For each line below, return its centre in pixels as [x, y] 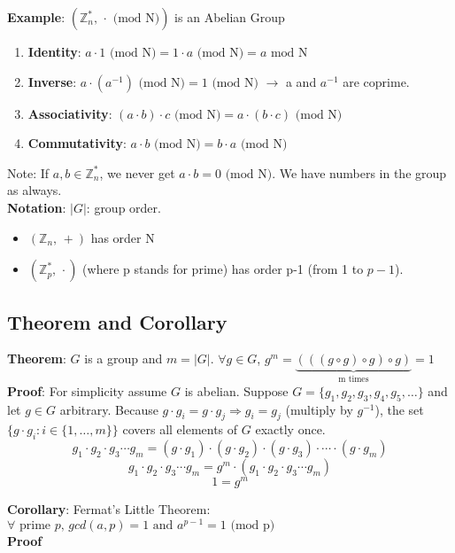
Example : [36, 17]
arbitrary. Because [109, 409]
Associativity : [70, 113]
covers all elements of [180, 429]
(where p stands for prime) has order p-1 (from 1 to [223, 269]
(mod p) [253, 525]
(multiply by [319, 409]
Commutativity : [77, 143]
